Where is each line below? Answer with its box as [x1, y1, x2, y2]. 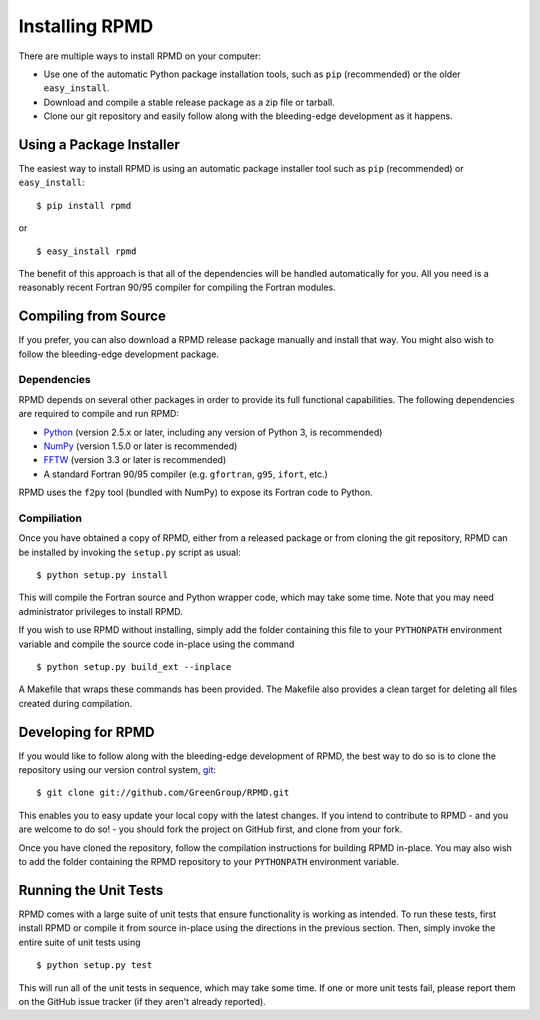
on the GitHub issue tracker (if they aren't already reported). [18, 995, 267, 1007]
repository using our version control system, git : [18, 764, 217, 776]
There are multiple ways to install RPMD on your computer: [18, 50, 262, 62]
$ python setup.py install [36, 570, 169, 581]
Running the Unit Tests [18, 881, 164, 899]
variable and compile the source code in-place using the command [18, 638, 295, 650]
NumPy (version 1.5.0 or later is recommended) [43, 440, 238, 452]
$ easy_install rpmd [36, 245, 137, 257]
